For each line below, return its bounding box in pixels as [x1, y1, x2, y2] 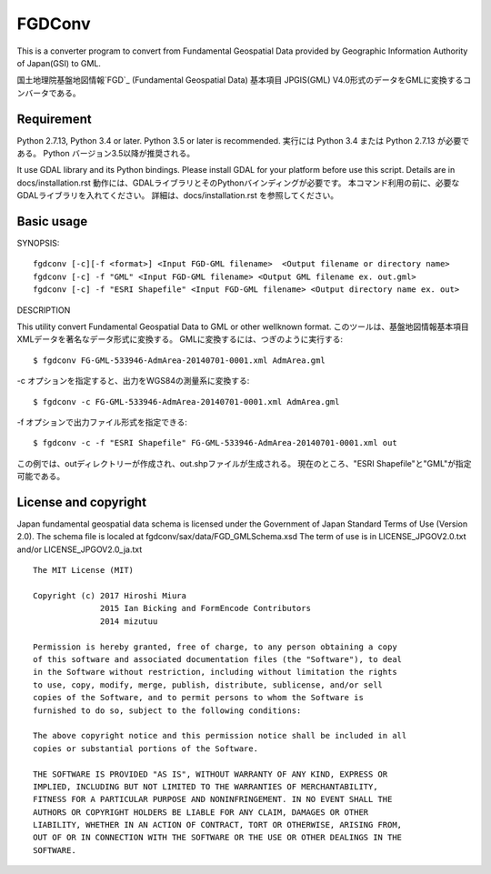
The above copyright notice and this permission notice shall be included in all [33, 730, 407, 741]
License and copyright [16, 494, 147, 509]
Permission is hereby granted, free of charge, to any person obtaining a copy [33, 641, 397, 652]
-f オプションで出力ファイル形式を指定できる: [16, 417, 188, 427]
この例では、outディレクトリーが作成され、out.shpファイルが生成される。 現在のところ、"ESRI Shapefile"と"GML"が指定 [16, 457, 472, 468]
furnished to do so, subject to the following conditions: [33, 705, 302, 716]
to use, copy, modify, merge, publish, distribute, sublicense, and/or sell [33, 679, 384, 690]
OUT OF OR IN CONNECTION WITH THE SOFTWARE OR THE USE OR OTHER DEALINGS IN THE [33, 832, 403, 843]
